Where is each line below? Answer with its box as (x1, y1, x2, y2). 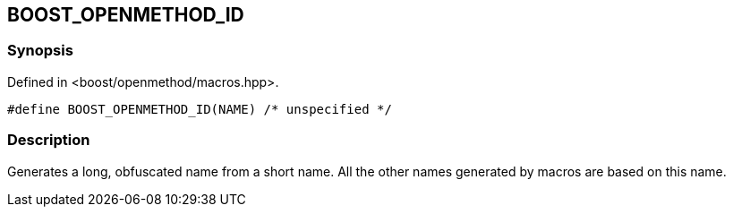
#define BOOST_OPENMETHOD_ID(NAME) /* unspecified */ (7, 101, 392, 116)
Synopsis (7, 41, 73, 60)
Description (7, 131, 90, 150)
